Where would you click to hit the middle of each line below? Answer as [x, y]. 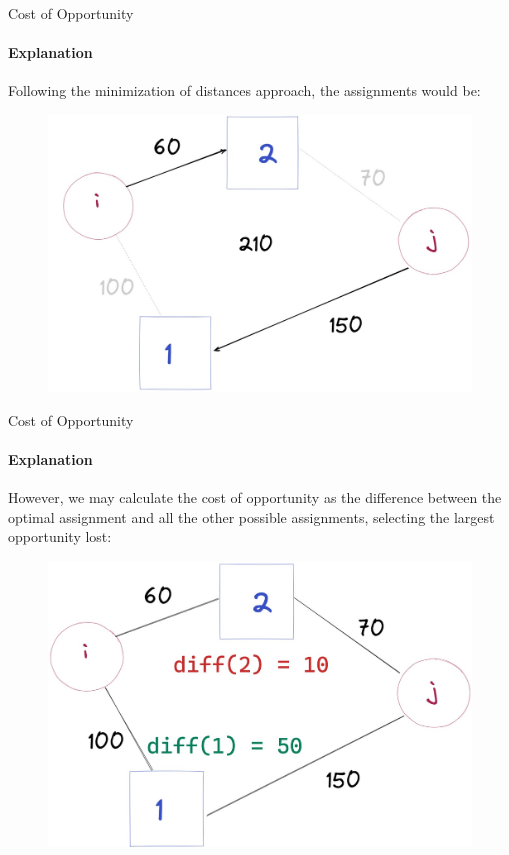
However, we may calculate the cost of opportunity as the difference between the [255, 496]
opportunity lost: [60, 536]
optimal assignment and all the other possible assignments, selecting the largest [251, 516]
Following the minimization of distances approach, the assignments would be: [244, 90]
